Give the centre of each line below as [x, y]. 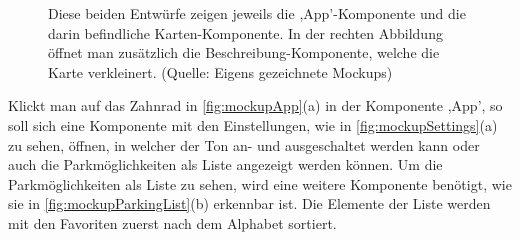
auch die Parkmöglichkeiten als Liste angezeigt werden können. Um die [225, 164]
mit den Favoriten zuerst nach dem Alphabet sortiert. [172, 222]
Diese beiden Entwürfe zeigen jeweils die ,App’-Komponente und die [257, 13]
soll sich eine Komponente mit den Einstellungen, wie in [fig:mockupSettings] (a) [253, 124]
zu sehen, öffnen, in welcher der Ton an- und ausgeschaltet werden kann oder [244, 144]
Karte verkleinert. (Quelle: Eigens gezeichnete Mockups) [220, 71]
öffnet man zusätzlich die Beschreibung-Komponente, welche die [244, 52]
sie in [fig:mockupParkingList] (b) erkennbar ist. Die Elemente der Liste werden [249, 203]
